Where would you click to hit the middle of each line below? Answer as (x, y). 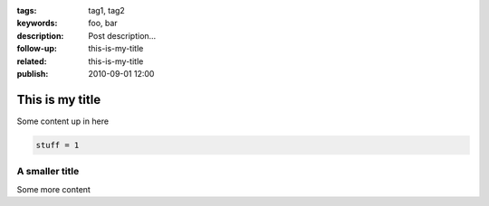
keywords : (37, 23)
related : (32, 61)
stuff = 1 (58, 145)
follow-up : (37, 49)
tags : (27, 10)
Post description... (122, 35)
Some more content (53, 189)
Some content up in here (62, 121)
